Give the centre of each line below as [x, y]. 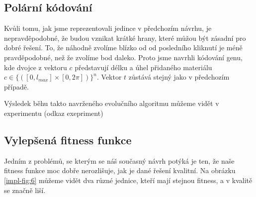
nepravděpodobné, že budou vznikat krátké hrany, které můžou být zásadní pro [125, 38]
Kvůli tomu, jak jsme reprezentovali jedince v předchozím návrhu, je [108, 28]
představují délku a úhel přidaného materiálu [143, 67]
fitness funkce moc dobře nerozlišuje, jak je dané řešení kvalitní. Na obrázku [120, 170]
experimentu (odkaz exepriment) [54, 113]
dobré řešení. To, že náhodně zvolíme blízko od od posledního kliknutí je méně [123, 48]
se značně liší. [25, 190]
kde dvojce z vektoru [36, 67]
